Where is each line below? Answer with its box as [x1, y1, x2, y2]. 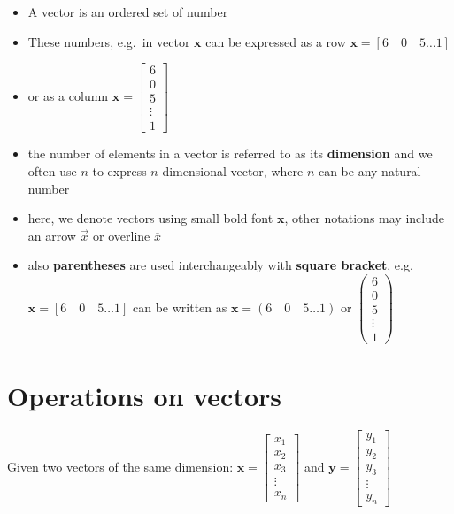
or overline [93, 226, 150, 244]
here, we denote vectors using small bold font [27, 209, 273, 227]
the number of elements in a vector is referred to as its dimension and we [27, 144, 433, 163]
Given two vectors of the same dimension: [7, 456, 234, 475]
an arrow [27, 226, 76, 244]
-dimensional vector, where [158, 161, 304, 180]
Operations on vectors [7, 378, 282, 414]
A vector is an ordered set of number [27, 3, 228, 20]
